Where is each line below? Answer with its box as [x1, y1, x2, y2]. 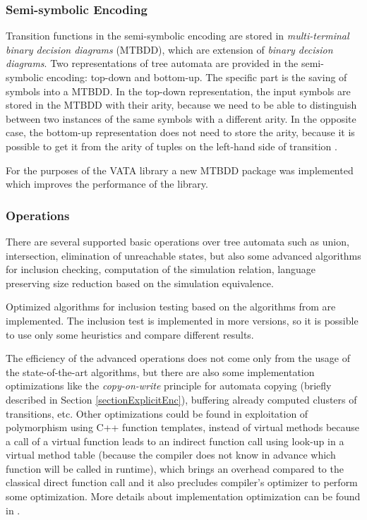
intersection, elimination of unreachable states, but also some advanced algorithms [6, 248, 361, 262]
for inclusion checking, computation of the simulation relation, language [6, 262, 315, 277]
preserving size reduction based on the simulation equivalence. [6, 275, 274, 290]
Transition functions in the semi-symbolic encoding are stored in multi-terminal [6, 28, 349, 43]
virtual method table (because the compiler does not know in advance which [6, 447, 336, 462]
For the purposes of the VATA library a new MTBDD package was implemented [6, 162, 354, 177]
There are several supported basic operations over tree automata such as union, [6, 234, 349, 248]
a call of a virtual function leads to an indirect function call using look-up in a [6, 433, 344, 448]
